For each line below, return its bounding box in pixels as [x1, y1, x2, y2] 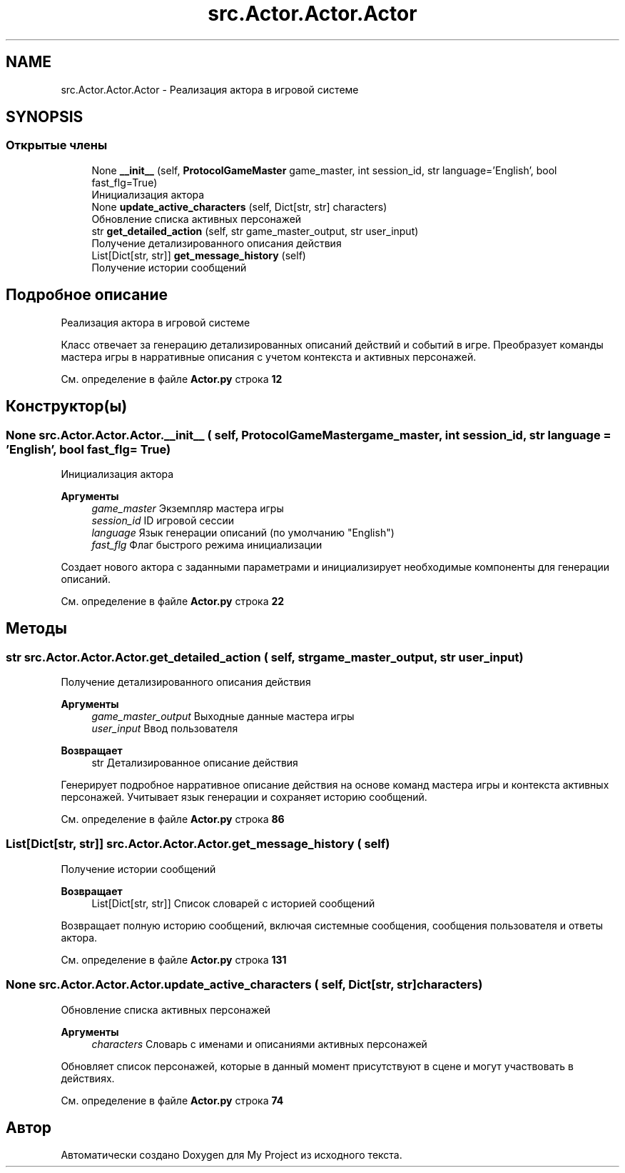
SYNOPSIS [6, 108, 83, 126]
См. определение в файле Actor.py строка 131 [61, 953, 287, 966]
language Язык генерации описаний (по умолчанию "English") [91, 526, 395, 539]
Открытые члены [6, 138, 108, 153]
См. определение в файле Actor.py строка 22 [61, 594, 285, 607]
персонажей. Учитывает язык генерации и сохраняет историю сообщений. [61, 791, 427, 804]
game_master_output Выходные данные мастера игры [91, 710, 355, 723]
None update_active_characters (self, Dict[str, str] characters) [91, 200, 387, 213]
